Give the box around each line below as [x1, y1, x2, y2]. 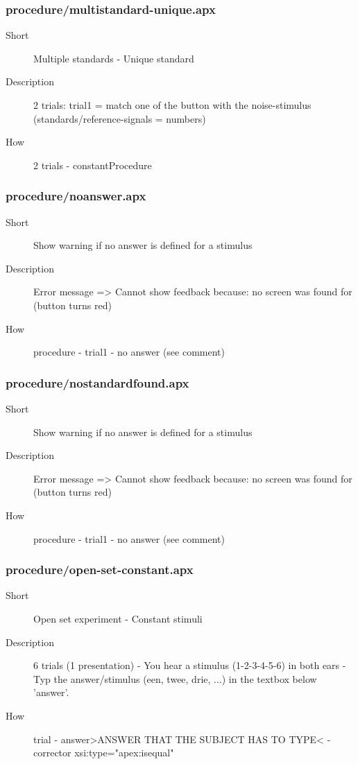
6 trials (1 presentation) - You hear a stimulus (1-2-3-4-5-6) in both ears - [33, 658, 346, 672]
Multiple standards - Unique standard [33, 51, 194, 65]
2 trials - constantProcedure [33, 157, 152, 172]
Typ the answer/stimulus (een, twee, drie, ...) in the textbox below [33, 671, 317, 686]
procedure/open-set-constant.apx [6, 561, 194, 578]
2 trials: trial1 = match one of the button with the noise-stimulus [33, 98, 312, 112]
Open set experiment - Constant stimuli [33, 611, 203, 625]
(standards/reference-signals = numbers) [33, 111, 206, 125]
